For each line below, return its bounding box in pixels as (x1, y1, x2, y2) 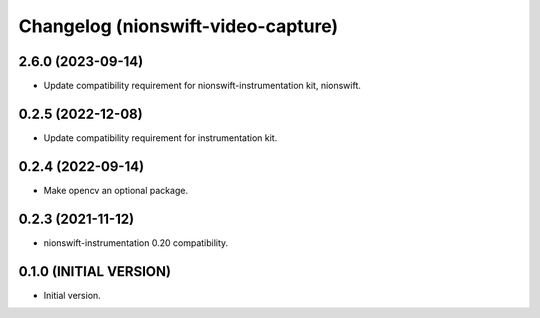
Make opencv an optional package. (43, 184, 189, 196)
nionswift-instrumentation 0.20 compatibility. (43, 236, 229, 249)
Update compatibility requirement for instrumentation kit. (43, 131, 278, 144)
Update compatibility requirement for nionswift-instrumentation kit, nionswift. (43, 80, 362, 92)
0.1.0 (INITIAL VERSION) (18, 263, 172, 280)
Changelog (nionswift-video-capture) (18, 15, 339, 37)
